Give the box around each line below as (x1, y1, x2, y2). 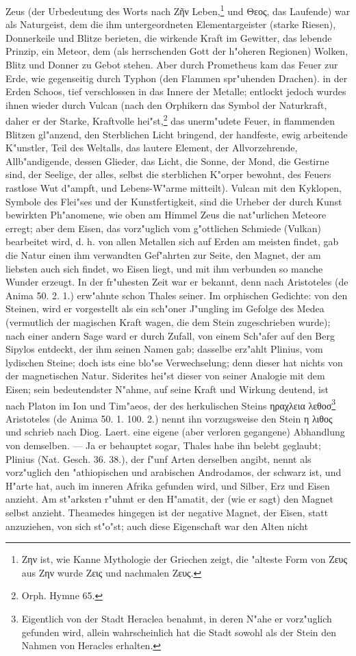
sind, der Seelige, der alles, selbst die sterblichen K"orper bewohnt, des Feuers (5, 167, 331, 181)
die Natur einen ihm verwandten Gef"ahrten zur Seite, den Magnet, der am (5, 248, 321, 262)
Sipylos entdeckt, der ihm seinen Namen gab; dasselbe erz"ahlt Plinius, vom (5, 342, 323, 356)
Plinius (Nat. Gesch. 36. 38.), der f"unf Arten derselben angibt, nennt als (5, 451, 311, 466)
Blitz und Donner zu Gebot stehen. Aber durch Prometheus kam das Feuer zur (5, 58, 338, 72)
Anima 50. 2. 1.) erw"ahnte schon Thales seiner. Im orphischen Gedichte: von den (5, 288, 348, 302)
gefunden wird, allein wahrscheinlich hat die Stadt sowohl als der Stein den (21, 625, 337, 639)
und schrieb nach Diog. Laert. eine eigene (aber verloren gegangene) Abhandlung (5, 425, 345, 439)
